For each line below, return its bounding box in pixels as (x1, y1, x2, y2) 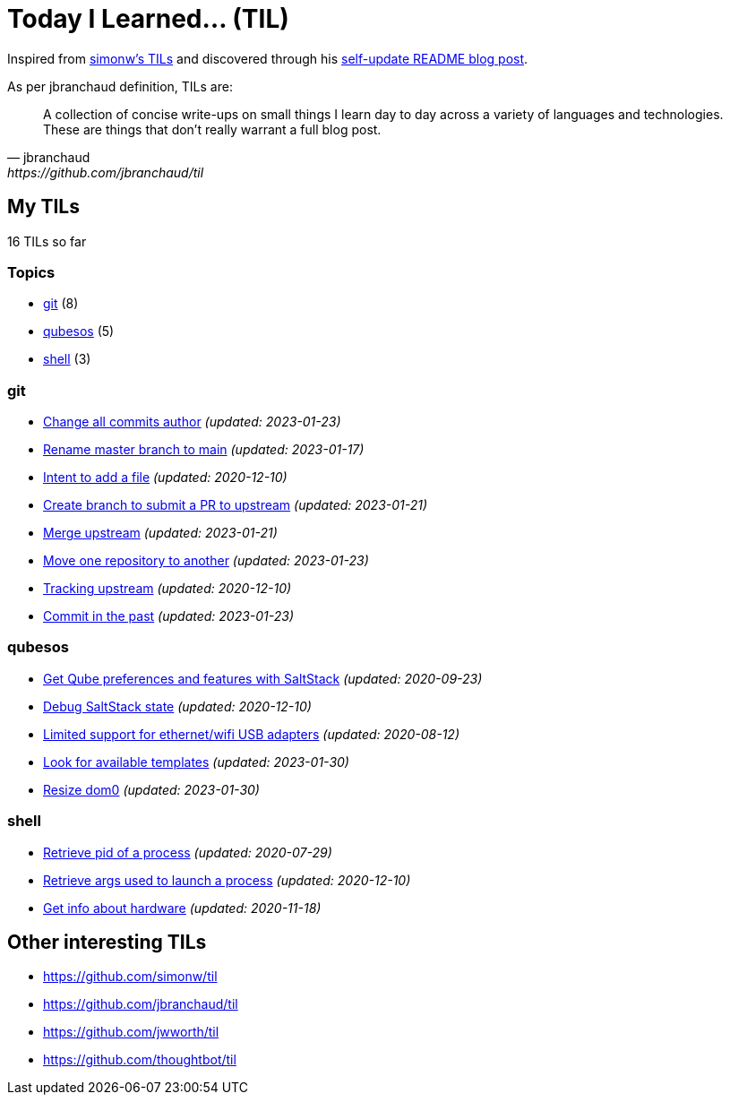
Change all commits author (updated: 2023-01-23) (43, 414, 341, 430)
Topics (7, 263, 56, 281)
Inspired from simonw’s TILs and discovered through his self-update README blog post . (7, 50, 528, 66)
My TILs (7, 195, 80, 219)
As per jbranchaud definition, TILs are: (7, 78, 233, 94)
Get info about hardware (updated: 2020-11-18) (43, 900, 322, 916)
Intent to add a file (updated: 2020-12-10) (43, 469, 288, 486)
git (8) (43, 296, 79, 312)
